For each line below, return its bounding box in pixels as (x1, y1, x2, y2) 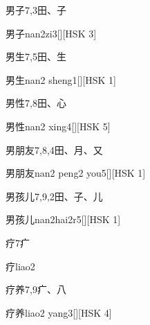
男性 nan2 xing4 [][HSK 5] (6, 118, 111, 133)
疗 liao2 (6, 258, 35, 273)
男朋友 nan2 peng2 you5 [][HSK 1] (6, 166, 146, 180)
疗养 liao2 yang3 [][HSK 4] (6, 305, 112, 319)
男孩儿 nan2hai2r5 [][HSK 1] (6, 212, 121, 227)
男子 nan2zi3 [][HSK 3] (6, 26, 97, 40)
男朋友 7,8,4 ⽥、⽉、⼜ (6, 142, 103, 157)
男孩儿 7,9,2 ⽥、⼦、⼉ (6, 188, 103, 203)
